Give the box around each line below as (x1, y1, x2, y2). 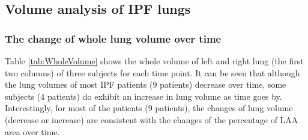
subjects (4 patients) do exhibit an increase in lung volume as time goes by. (5, 90, 282, 102)
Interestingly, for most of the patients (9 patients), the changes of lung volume (5, 102, 293, 114)
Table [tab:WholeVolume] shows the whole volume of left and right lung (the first (5, 55, 304, 67)
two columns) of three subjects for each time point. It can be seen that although (5, 66, 300, 79)
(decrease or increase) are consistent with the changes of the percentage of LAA (5, 113, 298, 126)
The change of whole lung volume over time (5, 31, 222, 46)
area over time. (5, 125, 60, 138)
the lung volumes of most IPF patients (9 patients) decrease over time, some (5, 78, 286, 91)
